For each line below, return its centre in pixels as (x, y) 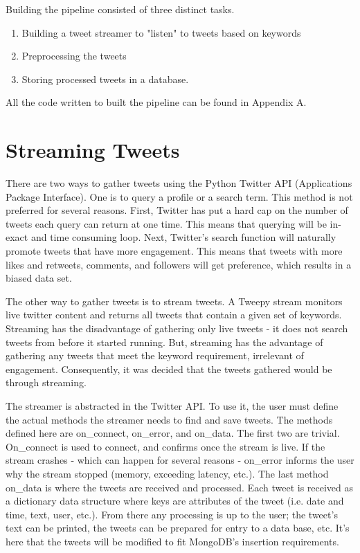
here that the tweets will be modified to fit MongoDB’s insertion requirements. (172, 541)
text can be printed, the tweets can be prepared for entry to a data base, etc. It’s (178, 528)
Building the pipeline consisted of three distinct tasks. (120, 9)
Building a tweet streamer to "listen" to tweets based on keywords (161, 32)
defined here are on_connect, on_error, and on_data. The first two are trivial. (173, 433)
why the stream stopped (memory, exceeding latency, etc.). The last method (167, 473)
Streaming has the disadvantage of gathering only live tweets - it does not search (177, 328)
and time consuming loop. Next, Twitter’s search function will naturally (183, 237)
